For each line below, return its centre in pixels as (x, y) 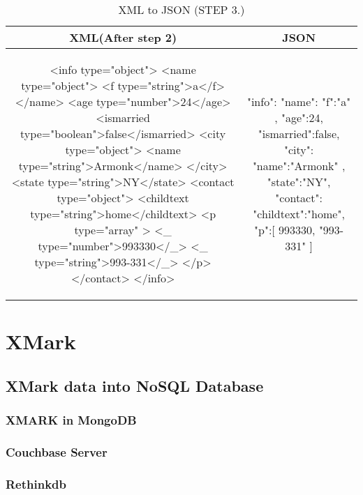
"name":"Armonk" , (299, 166)
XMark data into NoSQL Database (135, 385)
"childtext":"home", (299, 214)
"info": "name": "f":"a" (299, 101)
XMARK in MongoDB (71, 420)
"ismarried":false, (299, 134)
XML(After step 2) (123, 37)
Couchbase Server (57, 451)
